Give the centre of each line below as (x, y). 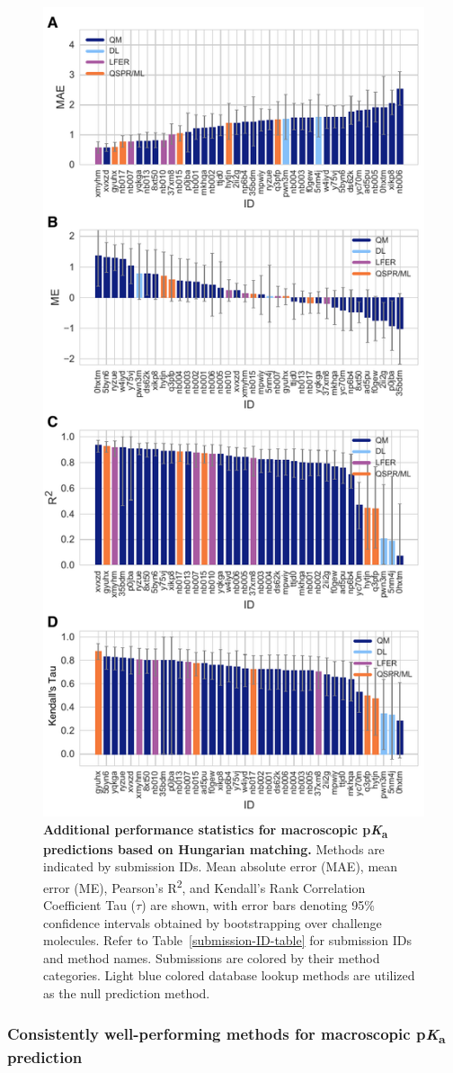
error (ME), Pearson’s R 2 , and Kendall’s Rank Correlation (204, 886)
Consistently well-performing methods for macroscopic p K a (226, 1034)
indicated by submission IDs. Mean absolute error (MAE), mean (221, 866)
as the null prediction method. (127, 993)
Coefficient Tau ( (90, 905)
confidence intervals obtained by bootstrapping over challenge (213, 922)
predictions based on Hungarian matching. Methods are (214, 848)
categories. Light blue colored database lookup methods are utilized (229, 975)
